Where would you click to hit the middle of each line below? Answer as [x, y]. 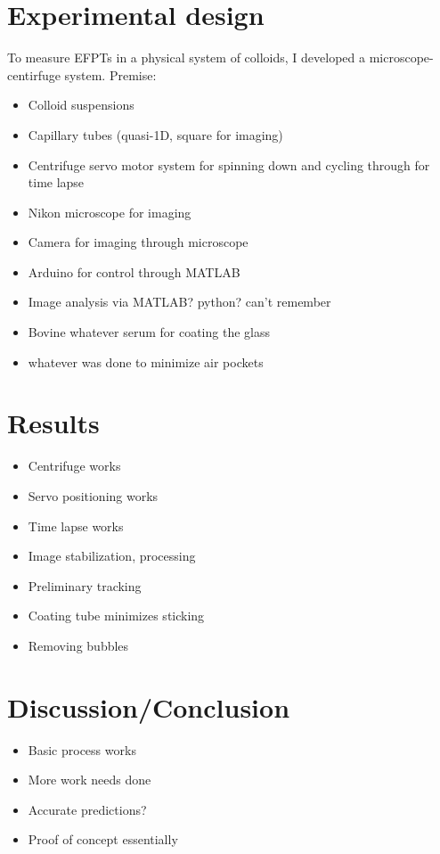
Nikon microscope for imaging [110, 212]
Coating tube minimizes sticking [116, 616]
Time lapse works [76, 526]
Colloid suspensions [81, 105]
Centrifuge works [74, 466]
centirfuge [34, 74]
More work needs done [90, 780]
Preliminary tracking [85, 585]
